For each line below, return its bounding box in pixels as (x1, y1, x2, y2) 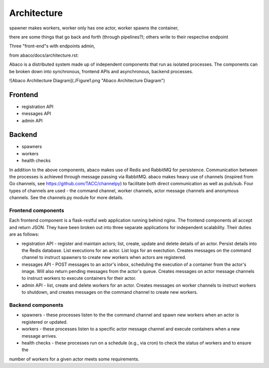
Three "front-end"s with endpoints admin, (9, 43, 96, 49)
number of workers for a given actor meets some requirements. (9, 356, 139, 362)
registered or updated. (21, 319, 68, 325)
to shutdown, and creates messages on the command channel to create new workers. (21, 289, 198, 295)
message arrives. (21, 333, 57, 339)
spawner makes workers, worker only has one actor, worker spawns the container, (9, 25, 179, 31)
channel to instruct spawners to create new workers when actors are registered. (21, 254, 186, 260)
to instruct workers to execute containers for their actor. (21, 275, 136, 281)
